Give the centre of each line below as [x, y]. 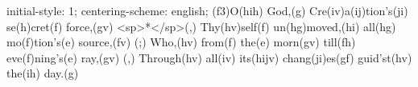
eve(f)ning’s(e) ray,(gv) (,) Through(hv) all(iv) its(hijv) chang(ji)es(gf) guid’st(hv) [209, 57]
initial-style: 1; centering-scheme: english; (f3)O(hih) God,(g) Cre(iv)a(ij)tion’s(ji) [207, 10]
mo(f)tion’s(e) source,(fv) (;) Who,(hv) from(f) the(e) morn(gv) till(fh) [181, 42]
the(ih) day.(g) [43, 73]
